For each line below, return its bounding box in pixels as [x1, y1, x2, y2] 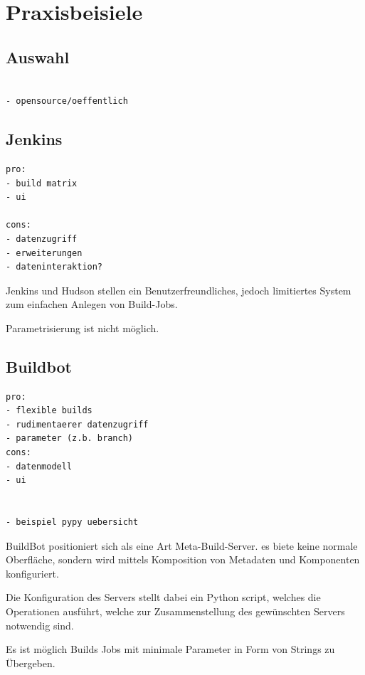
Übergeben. [6, 655, 55, 670]
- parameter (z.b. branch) [6, 433, 133, 444]
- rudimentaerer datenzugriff [6, 419, 149, 430]
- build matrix [6, 178, 78, 188]
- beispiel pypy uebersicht [6, 517, 139, 528]
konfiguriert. [6, 565, 59, 580]
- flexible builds [6, 405, 92, 416]
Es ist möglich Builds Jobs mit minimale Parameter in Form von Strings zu [6, 642, 335, 657]
